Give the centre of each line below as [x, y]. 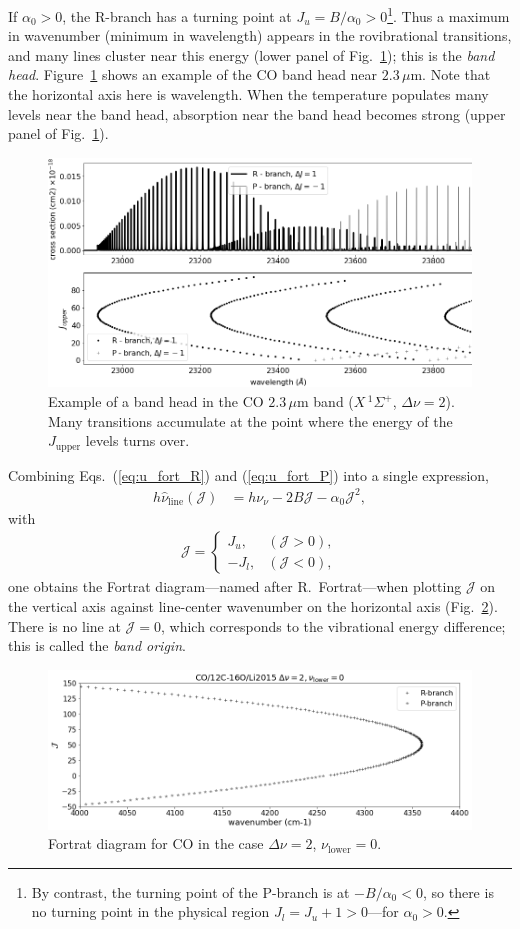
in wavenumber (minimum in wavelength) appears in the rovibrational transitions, [260, 35]
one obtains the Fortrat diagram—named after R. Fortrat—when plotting [235, 586]
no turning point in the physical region [150, 911]
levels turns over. [137, 440]
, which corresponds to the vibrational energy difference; [333, 625]
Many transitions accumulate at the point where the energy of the [250, 420]
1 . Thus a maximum [448, 14]
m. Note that [450, 74]
